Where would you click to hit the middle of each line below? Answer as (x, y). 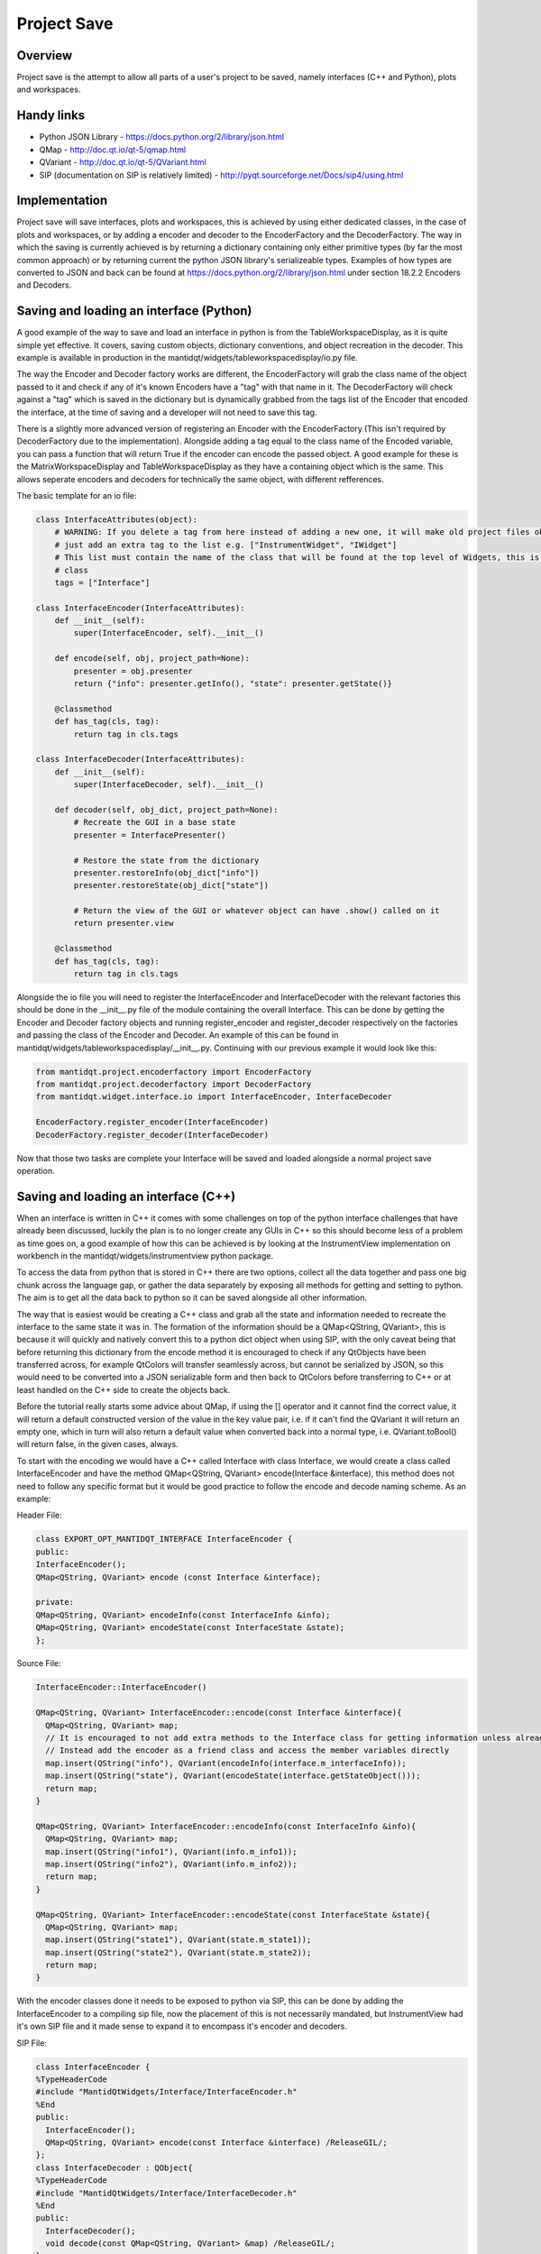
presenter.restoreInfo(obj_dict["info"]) (166, 873)
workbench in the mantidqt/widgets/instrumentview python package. (145, 1255)
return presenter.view (124, 923)
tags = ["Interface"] (102, 582)
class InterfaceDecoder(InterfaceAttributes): (140, 759)
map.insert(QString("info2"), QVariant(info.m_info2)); (171, 1864)
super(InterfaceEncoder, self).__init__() (169, 633)
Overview (45, 55)
